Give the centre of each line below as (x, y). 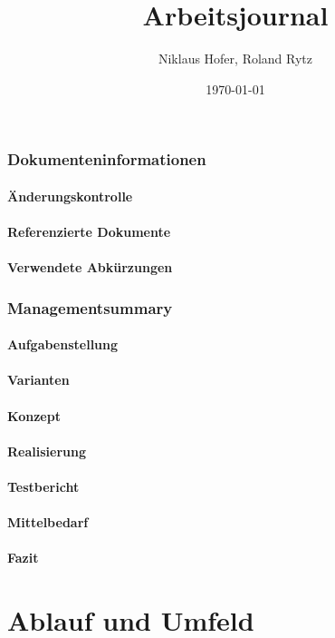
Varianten (38, 380)
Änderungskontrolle (70, 196)
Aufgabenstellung (63, 344)
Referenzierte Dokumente (89, 232)
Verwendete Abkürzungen (90, 267)
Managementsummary (90, 307)
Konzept (34, 415)
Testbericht (43, 486)
